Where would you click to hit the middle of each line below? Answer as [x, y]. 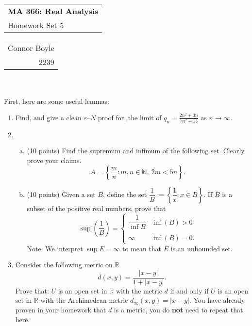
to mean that [142, 248]
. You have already [217, 300]
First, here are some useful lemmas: [57, 101]
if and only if [189, 290]
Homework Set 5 [36, 25]
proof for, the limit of [130, 117]
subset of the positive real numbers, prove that [96, 208]
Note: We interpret [55, 248]
